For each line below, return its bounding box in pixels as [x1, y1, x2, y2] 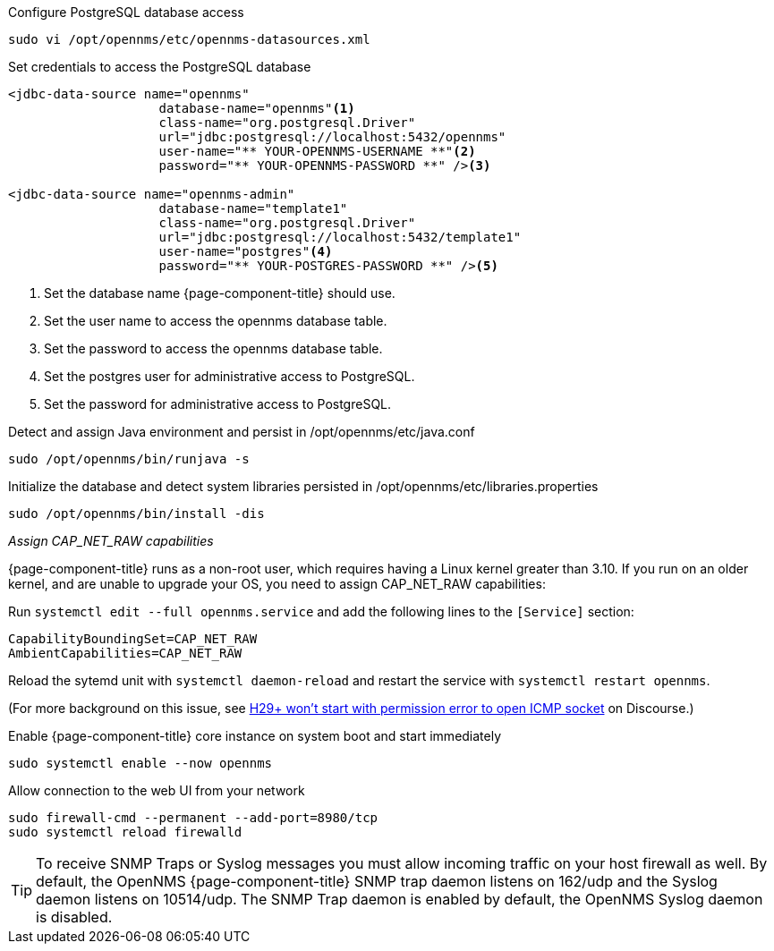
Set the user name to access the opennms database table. [44, 313, 387, 328]
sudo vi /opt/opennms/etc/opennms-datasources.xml [8, 32, 370, 47]
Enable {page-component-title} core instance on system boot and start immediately [8, 728, 502, 743]
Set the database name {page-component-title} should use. [44, 285, 396, 301]
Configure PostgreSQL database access [8, 4, 244, 20]
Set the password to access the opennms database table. [44, 341, 383, 356]
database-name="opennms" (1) [158, 101, 355, 115]
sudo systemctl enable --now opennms [8, 756, 273, 770]
